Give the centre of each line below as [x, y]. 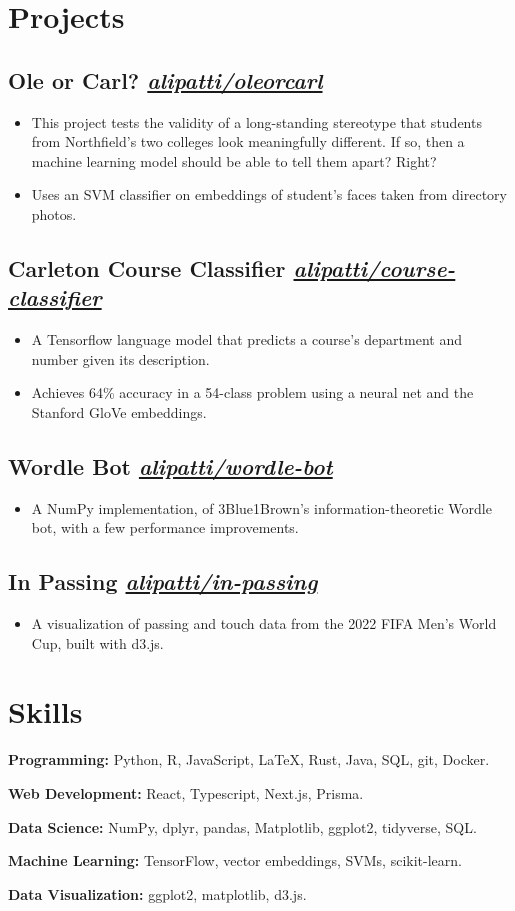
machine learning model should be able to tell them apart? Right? [234, 160]
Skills [45, 711]
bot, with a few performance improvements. [165, 527]
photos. [54, 213]
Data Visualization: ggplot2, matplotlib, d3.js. [157, 893]
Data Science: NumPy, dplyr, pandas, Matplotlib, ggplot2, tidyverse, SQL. [242, 826]
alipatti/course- [374, 267]
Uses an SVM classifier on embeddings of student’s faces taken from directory [269, 194]
